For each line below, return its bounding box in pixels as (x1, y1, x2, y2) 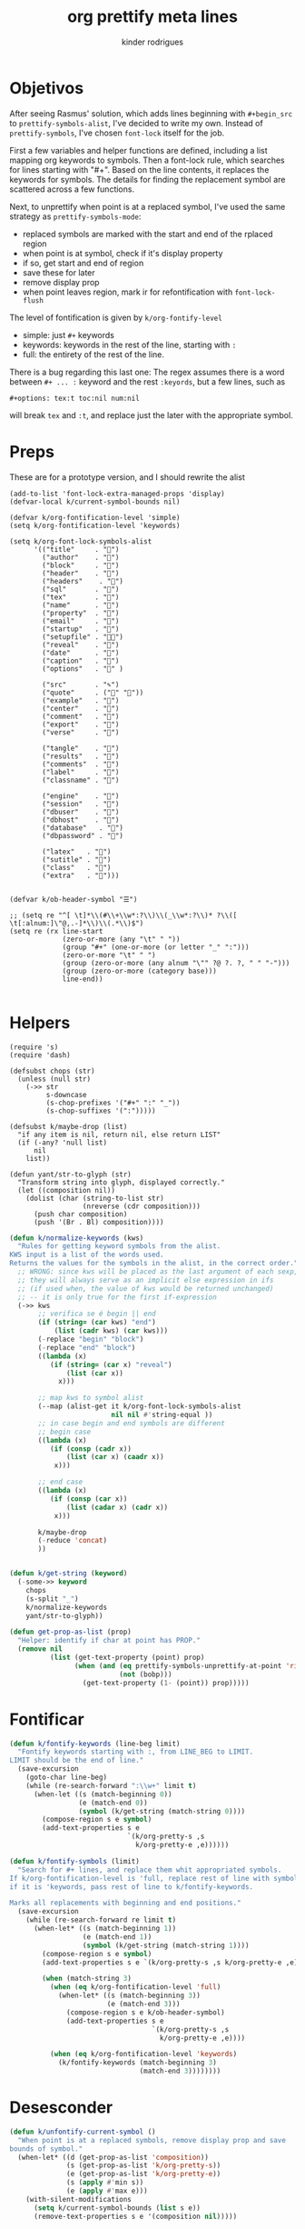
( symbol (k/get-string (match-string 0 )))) (78, 1806, 246, 1815)
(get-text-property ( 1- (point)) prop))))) (82, 1678, 250, 1687)
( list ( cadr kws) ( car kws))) (54, 1326, 169, 1335)
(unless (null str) (17, 1075, 92, 1084)
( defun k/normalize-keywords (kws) (9, 1234, 144, 1243)
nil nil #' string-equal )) (110, 1411, 213, 1420)
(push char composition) (33, 1209, 128, 1219)
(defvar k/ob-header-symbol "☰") (9, 895, 138, 904)
